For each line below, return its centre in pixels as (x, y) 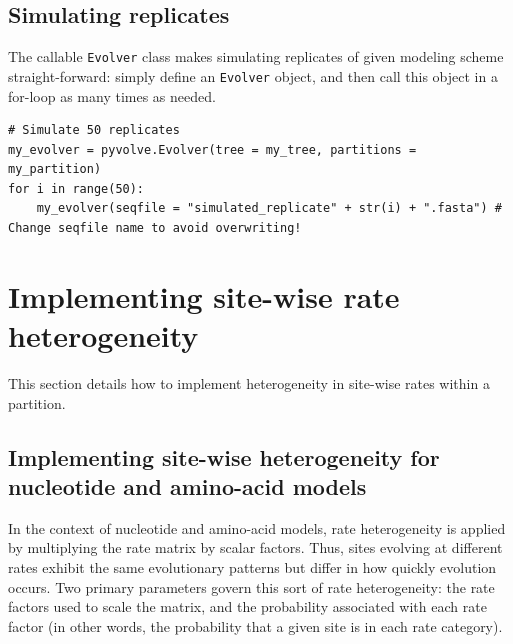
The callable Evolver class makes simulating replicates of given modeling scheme (256, 56)
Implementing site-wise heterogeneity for (224, 456)
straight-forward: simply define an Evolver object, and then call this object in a (253, 75)
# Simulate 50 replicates (94, 130)
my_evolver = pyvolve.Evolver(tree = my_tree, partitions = (212, 149)
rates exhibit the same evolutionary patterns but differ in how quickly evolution (252, 566)
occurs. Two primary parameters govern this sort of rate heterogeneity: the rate (251, 586)
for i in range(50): (76, 188)
